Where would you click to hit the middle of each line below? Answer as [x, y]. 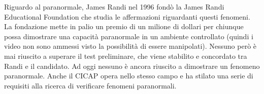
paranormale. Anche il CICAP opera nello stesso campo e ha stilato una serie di [129, 76]
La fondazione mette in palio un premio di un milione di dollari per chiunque [124, 26]
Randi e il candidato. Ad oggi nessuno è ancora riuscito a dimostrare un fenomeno [132, 66]
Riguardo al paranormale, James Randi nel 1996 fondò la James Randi [114, 7]
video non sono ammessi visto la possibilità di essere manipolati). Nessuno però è [130, 46]
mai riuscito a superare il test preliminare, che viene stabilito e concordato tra [126, 56]
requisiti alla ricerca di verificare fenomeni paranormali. [90, 85]
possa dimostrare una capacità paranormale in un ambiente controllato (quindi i [129, 36]
